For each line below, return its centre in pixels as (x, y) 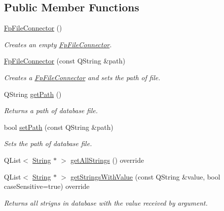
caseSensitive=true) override (47, 186)
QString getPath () (33, 94)
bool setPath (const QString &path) (59, 127)
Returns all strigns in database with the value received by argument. (106, 202)
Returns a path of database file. (51, 110)
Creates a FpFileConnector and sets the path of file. (82, 77)
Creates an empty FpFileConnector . (58, 44)
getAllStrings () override (107, 160)
